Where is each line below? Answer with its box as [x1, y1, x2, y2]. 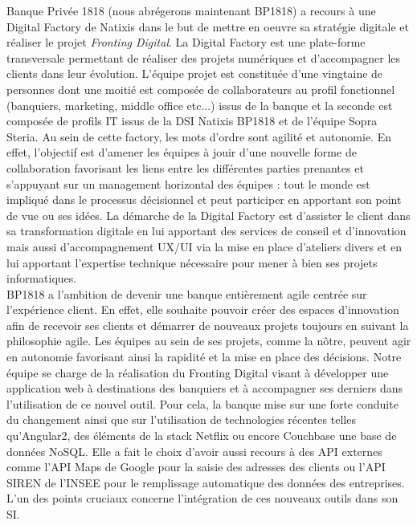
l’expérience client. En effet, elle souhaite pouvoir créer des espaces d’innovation [6, 301, 399, 318]
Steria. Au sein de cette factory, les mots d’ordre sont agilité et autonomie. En [6, 128, 391, 144]
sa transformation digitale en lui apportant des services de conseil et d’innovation [6, 222, 407, 239]
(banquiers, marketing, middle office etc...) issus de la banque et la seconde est [6, 96, 393, 113]
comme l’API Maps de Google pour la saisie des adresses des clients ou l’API [6, 458, 386, 475]
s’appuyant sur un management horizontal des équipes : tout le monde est [6, 175, 370, 192]
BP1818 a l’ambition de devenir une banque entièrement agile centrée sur [6, 285, 367, 302]
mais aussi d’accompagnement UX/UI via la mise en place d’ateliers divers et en [6, 238, 403, 254]
